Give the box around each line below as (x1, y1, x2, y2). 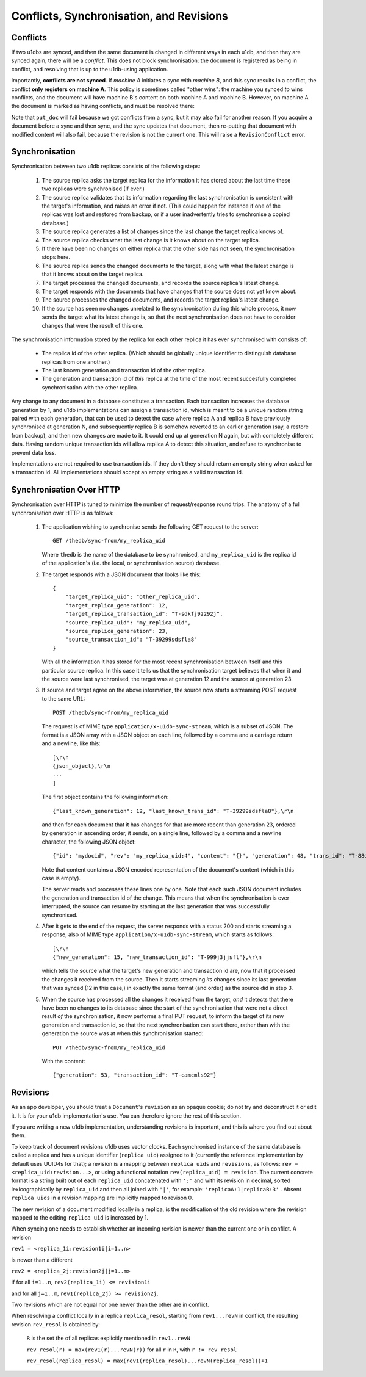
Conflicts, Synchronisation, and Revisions (11, 9, 229, 23)
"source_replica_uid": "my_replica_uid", (65, 619, 192, 626)
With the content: (41, 1057, 85, 1064)
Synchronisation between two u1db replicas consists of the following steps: (11, 162, 201, 170)
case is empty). (41, 874, 81, 881)
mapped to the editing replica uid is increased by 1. (11, 1213, 149, 1221)
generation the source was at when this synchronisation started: (41, 1030, 204, 1037)
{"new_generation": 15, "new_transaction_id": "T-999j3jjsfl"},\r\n (52, 954, 262, 961)
